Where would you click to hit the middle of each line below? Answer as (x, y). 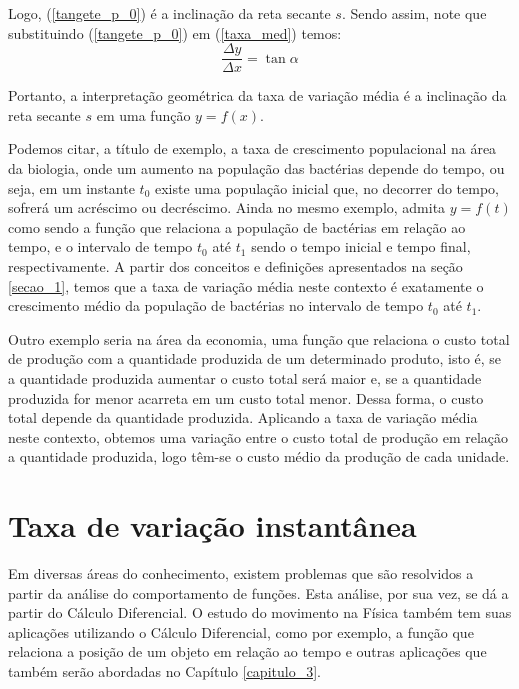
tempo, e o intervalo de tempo (100, 246)
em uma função (143, 114)
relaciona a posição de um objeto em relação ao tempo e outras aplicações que (247, 651)
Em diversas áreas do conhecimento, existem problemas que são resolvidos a (241, 573)
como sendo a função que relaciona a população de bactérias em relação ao (237, 226)
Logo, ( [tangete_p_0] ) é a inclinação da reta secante (169, 13)
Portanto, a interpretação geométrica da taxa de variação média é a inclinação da (257, 95)
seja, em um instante (71, 187)
